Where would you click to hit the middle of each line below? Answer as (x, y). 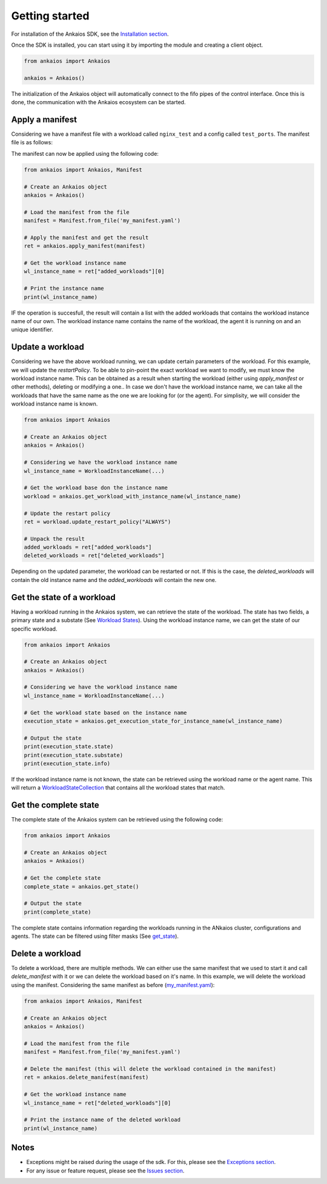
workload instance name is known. (54, 404)
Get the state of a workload (64, 597)
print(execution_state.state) (69, 747)
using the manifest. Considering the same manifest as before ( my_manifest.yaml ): (113, 985)
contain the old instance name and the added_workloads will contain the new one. (114, 580)
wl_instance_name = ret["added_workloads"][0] (94, 272)
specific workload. (34, 629)
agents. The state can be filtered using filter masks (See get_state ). (95, 936)
